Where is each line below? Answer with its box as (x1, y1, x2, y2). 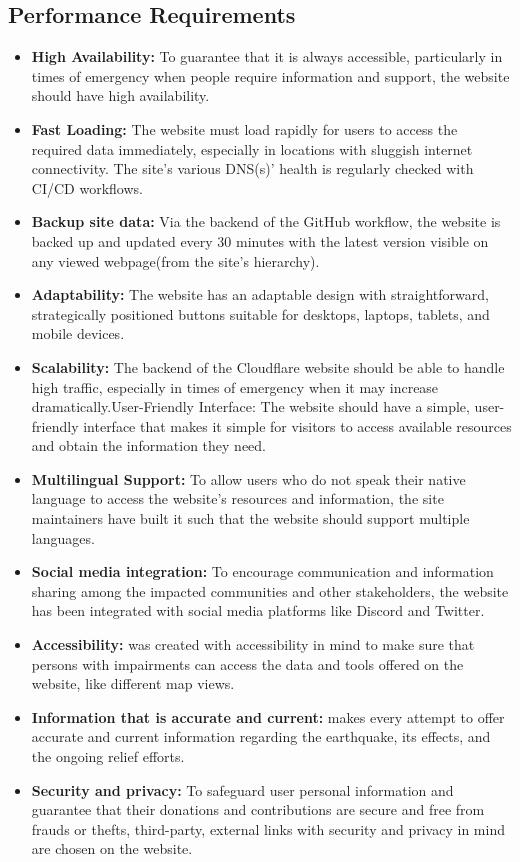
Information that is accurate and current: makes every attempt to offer (31, 706, 505, 727)
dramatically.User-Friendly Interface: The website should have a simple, (31, 396, 470, 417)
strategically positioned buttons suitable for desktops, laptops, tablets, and (31, 303, 490, 324)
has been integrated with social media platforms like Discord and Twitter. (31, 600, 485, 621)
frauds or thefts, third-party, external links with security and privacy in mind (31, 818, 505, 839)
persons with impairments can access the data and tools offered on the (31, 653, 464, 674)
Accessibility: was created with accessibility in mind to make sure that (31, 634, 475, 655)
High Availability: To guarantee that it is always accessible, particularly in (31, 46, 503, 67)
